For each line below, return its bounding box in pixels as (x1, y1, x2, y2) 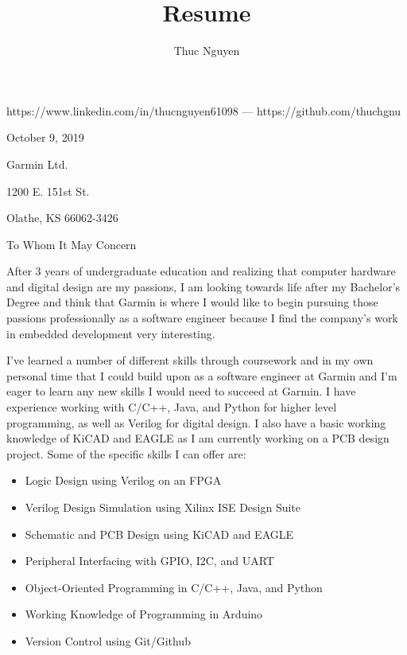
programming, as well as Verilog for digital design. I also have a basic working (6, 414, 386, 431)
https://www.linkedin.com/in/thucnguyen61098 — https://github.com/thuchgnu (6, 102, 401, 119)
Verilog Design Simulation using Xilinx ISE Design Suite (25, 499, 301, 515)
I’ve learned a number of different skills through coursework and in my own (6, 352, 374, 368)
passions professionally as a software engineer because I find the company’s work (6, 310, 398, 326)
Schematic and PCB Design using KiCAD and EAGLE (25, 525, 294, 542)
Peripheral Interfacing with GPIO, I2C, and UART (25, 552, 274, 569)
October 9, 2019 (6, 129, 84, 146)
